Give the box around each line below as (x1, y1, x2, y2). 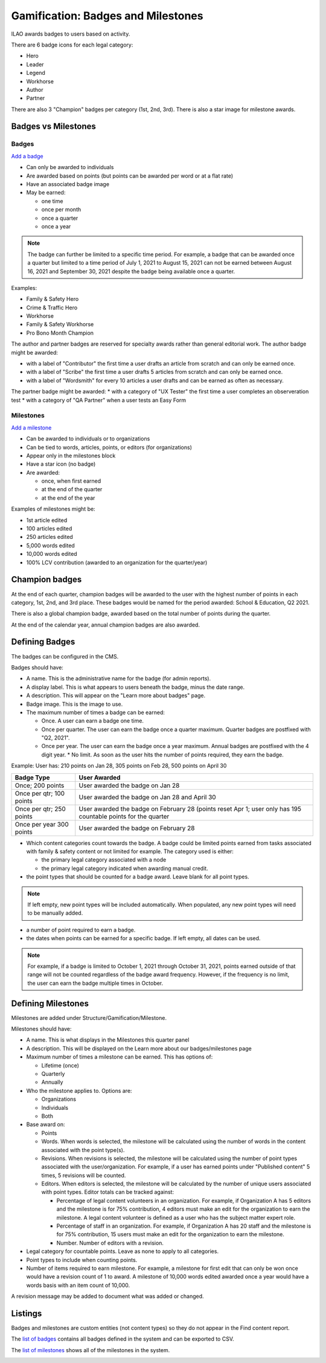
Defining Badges (11, 637, 75, 647)
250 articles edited (26, 533, 74, 541)
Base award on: (26, 1121, 65, 1128)
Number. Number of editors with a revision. (56, 1239, 164, 1246)
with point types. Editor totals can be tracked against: (41, 1188, 174, 1196)
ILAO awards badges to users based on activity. (11, 30, 130, 37)
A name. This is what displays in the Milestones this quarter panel (26, 1036, 190, 1043)
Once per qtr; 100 (14, 789, 65, 797)
